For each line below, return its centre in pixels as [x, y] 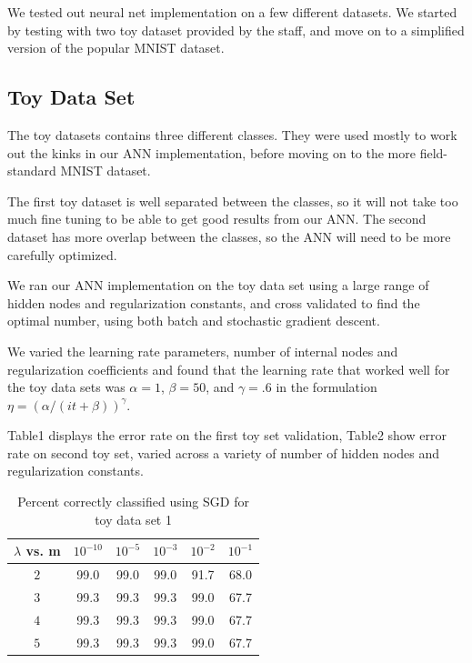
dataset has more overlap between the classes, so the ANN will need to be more [229, 236]
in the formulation [326, 387]
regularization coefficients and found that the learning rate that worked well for [229, 369]
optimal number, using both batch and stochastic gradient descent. [194, 321]
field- [433, 152]
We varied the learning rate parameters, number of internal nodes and [203, 351]
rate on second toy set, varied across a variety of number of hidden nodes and [224, 452]
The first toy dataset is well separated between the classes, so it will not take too [233, 201]
